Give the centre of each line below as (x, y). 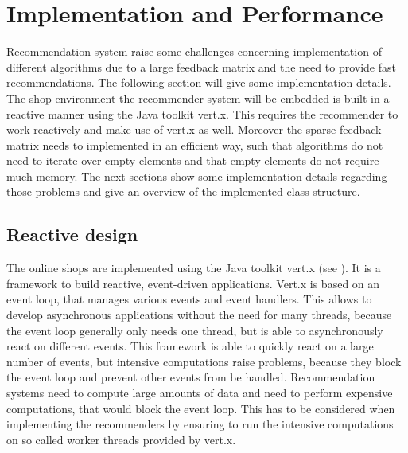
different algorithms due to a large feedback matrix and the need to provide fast (201, 66)
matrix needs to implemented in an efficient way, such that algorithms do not (195, 144)
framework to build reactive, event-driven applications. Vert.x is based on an (193, 283)
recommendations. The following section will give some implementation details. (199, 82)
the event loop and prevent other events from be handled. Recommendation (191, 377)
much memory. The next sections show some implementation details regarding (197, 176)
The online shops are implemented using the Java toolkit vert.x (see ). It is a (194, 268)
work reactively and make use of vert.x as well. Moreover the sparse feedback (194, 129)
